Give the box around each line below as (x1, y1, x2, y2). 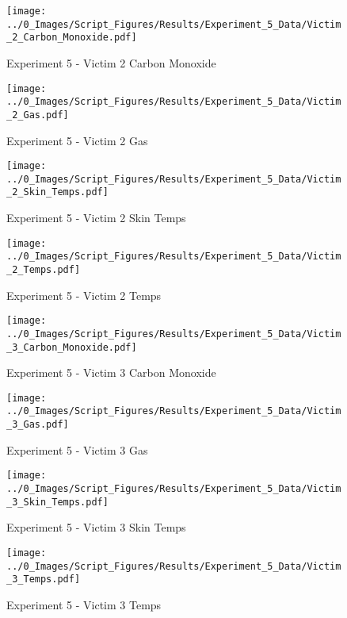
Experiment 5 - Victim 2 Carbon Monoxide (6, 54, 216, 71)
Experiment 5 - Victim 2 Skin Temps (6, 209, 186, 226)
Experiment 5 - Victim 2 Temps (6, 286, 162, 303)
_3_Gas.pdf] (6, 419, 69, 431)
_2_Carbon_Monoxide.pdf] (6, 32, 137, 44)
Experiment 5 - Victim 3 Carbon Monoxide (6, 364, 216, 381)
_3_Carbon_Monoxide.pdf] (6, 341, 137, 353)
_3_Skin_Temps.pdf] (6, 496, 109, 508)
